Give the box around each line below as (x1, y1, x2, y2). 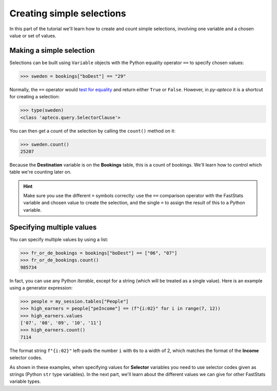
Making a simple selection (9, 46, 95, 55)
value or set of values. (9, 32, 56, 38)
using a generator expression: (9, 284, 73, 291)
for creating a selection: (9, 94, 60, 100)
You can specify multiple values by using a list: (9, 236, 109, 242)
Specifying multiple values (9, 223, 97, 232)
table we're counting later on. (9, 169, 72, 175)
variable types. (9, 378, 41, 384)
